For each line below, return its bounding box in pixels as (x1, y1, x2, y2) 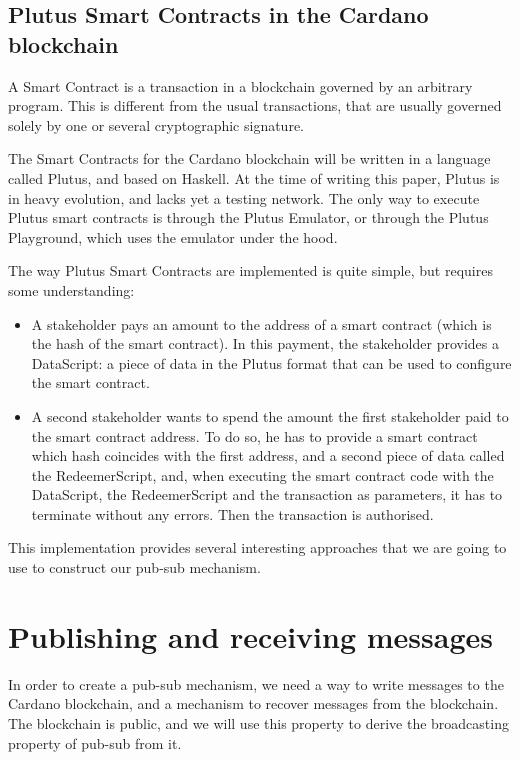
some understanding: (8, 279, 135, 300)
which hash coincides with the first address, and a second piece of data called (31, 445, 505, 466)
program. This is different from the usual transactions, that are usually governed (8, 95, 502, 116)
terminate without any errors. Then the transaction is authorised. (31, 503, 434, 524)
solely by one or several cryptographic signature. (8, 114, 304, 135)
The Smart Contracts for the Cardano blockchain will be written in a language (8, 148, 491, 169)
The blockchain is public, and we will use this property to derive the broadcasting (8, 712, 509, 733)
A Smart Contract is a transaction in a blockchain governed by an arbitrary (8, 75, 473, 96)
